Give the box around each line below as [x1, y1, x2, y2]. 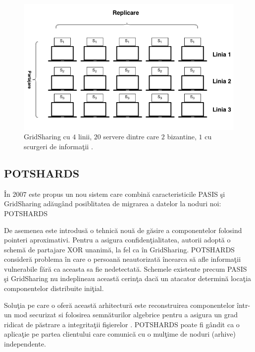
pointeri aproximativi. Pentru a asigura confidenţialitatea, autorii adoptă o [4, 235, 231, 245]
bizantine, [167, 131, 197, 142]
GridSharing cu [24, 131, 70, 142]
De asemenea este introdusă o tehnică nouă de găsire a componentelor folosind [4, 225, 242, 235]
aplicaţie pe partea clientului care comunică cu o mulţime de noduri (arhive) [4, 329, 236, 339]
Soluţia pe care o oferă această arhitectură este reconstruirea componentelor [4, 299, 235, 310]
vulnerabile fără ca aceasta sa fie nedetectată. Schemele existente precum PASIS [4, 263, 247, 274]
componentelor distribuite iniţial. [4, 283, 104, 293]
